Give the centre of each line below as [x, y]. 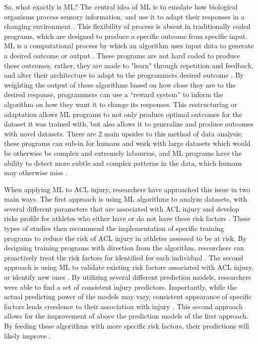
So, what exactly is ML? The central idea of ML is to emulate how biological [121, 6]
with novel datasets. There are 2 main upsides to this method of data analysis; [124, 133]
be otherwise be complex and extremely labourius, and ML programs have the [123, 153]
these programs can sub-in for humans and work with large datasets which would [127, 143]
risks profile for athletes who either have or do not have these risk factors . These [127, 218]
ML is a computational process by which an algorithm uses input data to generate [129, 46]
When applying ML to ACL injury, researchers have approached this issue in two [127, 189]
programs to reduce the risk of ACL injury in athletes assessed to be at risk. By [125, 238]
